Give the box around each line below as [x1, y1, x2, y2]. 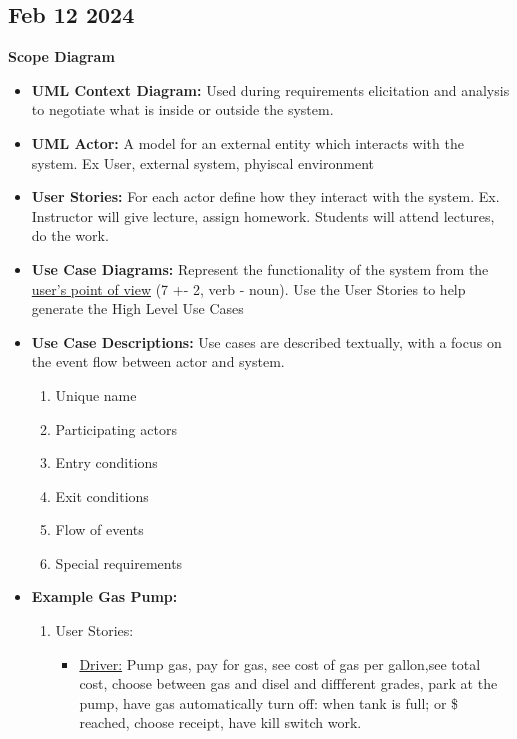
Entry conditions [55, 452, 158, 473]
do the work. [31, 225, 109, 246]
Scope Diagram [8, 46, 115, 67]
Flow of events [55, 519, 144, 540]
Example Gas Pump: [31, 586, 178, 607]
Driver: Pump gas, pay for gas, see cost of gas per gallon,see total [79, 653, 481, 674]
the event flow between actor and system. [31, 351, 285, 372]
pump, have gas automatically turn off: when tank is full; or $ [79, 692, 459, 713]
